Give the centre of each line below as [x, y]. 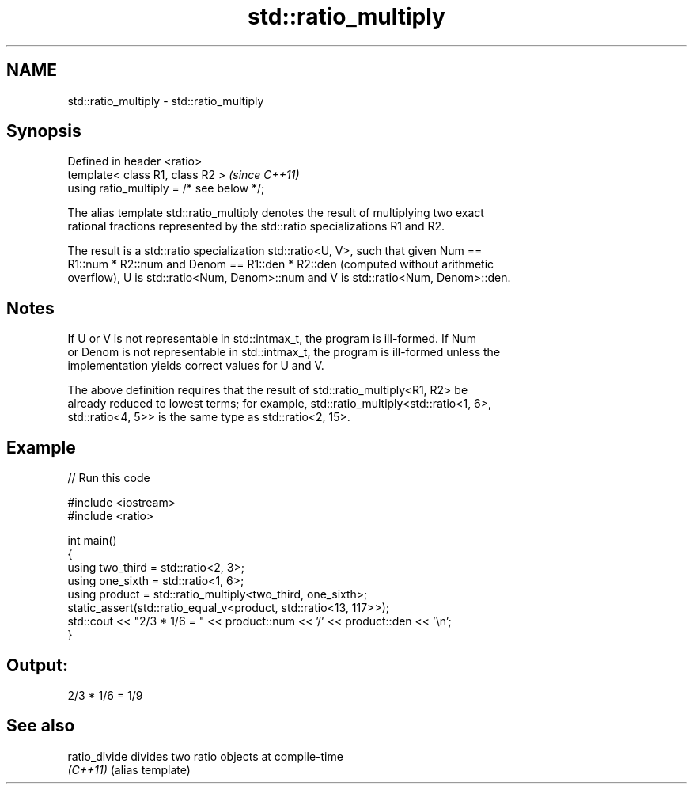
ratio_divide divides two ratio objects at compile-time [205, 756]
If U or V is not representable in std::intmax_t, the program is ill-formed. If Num [272, 339]
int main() [92, 541]
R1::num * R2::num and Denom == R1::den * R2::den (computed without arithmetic [281, 264]
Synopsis [44, 131]
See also [41, 726]
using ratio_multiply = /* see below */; [166, 188]
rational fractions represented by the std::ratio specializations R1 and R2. [256, 226]
